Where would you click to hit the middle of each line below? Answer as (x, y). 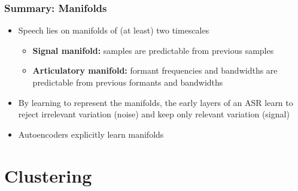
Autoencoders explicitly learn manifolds (91, 134)
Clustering (48, 175)
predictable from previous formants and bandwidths (128, 82)
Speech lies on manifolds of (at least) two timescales (114, 30)
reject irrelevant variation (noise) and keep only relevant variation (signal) (154, 114)
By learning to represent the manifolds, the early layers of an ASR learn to (156, 102)
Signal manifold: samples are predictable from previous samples (153, 50)
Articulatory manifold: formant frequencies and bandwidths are (155, 70)
